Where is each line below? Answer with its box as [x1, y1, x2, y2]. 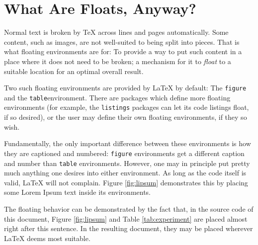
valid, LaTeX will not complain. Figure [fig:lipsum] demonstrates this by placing [4, 177, 248, 187]
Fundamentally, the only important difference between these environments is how [4, 138, 251, 149]
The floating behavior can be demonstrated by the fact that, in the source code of [4, 203, 254, 214]
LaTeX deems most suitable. [4, 233, 90, 243]
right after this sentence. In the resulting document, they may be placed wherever [4, 223, 253, 234]
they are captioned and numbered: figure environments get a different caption [4, 148, 245, 158]
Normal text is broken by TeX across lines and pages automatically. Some [4, 27, 229, 37]
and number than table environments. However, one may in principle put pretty [4, 158, 250, 168]
